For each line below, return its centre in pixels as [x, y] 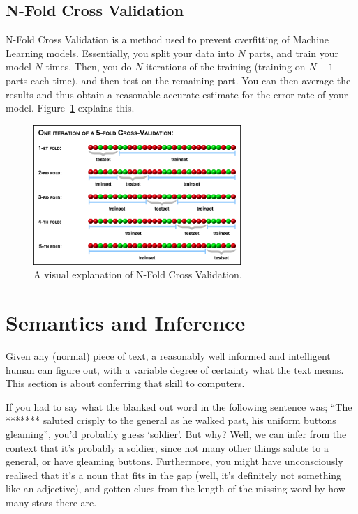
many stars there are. [51, 502]
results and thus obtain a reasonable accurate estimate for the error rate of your [177, 94]
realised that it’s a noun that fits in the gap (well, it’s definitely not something [174, 475]
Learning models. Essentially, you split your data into [120, 53]
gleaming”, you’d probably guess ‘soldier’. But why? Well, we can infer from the [176, 433]
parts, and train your [294, 53]
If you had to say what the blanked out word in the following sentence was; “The [179, 406]
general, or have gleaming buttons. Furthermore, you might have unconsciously [174, 461]
